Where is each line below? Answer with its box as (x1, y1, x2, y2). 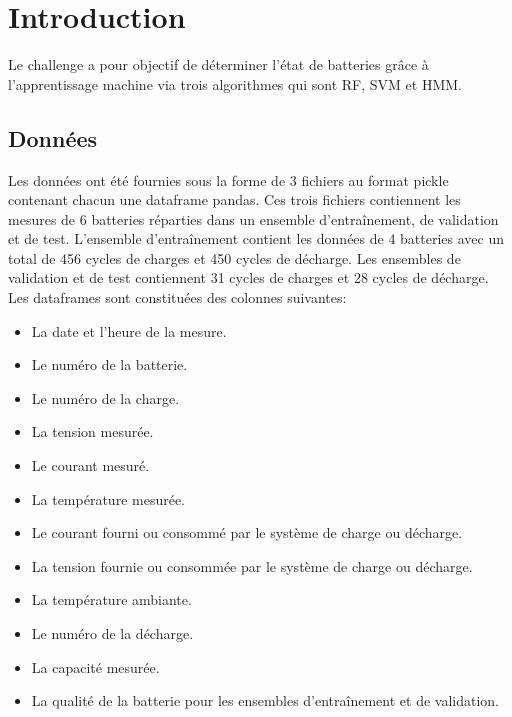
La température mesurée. (31, 488, 185, 509)
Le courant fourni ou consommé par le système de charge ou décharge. (31, 522, 463, 543)
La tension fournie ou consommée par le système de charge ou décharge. (31, 555, 473, 576)
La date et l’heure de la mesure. (31, 320, 227, 341)
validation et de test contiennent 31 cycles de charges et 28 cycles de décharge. (8, 267, 489, 288)
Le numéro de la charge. (31, 387, 180, 408)
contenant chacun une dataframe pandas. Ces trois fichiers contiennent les (8, 189, 461, 210)
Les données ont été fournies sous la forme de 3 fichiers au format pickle (8, 169, 449, 190)
